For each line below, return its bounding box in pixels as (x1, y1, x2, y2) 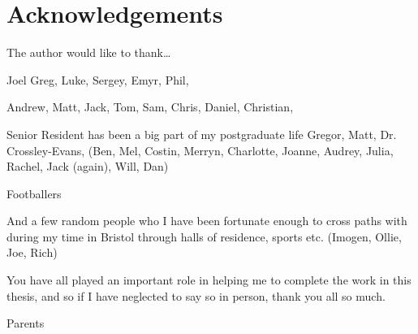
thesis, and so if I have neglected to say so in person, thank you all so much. (6, 287, 386, 304)
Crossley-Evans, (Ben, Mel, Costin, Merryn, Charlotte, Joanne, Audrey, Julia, (6, 141, 394, 158)
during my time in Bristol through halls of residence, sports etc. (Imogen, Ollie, (6, 228, 402, 245)
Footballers (6, 184, 62, 202)
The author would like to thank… (6, 44, 171, 61)
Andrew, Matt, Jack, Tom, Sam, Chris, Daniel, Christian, (6, 98, 294, 115)
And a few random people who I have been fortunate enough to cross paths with (6, 212, 407, 229)
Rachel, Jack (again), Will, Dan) (6, 158, 169, 175)
